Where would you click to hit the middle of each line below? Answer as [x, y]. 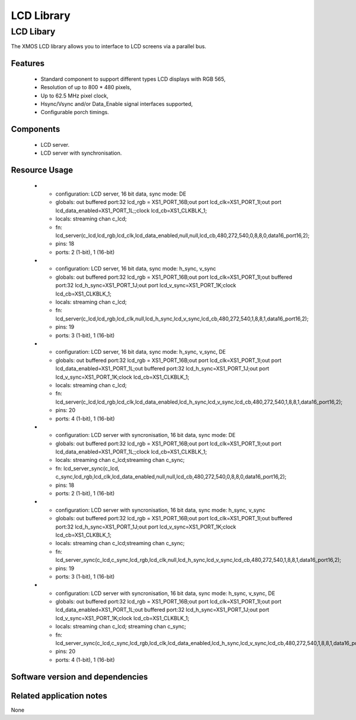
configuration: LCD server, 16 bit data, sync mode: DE [121, 194]
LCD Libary [33, 32]
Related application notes [59, 696]
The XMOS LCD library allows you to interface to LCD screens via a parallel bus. [109, 46]
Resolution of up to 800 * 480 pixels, [86, 87]
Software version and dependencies [80, 677]
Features [28, 63]
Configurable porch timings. [75, 112]
